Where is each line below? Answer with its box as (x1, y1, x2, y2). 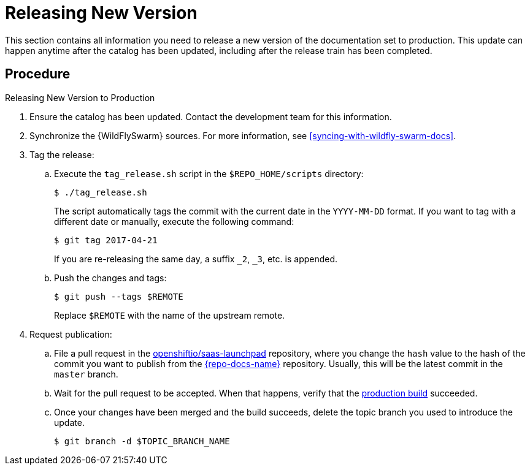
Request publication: (29, 328, 112, 339)
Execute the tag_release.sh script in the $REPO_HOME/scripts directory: (54, 168, 364, 179)
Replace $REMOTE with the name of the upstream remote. (54, 309, 285, 320)
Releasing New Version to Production (5, 92, 155, 103)
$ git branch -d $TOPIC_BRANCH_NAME (54, 436, 230, 446)
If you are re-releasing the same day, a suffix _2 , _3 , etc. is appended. (54, 253, 338, 264)
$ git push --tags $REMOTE (54, 291, 183, 301)
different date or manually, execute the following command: (54, 216, 294, 227)
